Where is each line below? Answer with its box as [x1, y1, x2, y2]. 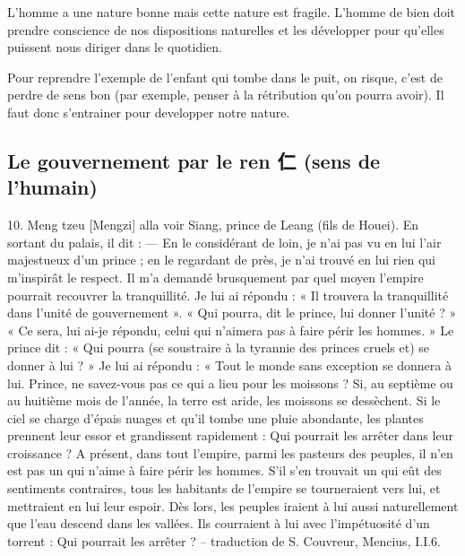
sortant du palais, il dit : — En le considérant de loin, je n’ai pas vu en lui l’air [7, 232, 442, 251]
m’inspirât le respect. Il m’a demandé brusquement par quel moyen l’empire [7, 267, 424, 286]
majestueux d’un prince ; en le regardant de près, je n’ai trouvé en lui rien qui [7, 250, 435, 269]
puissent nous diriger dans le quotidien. [7, 38, 222, 56]
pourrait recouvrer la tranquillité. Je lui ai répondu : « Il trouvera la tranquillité [7, 285, 449, 304]
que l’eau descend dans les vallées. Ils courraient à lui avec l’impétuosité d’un [7, 514, 430, 533]
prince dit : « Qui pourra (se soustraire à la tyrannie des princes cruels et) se [7, 338, 430, 357]
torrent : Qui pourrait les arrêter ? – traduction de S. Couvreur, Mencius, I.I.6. [7, 531, 441, 550]
